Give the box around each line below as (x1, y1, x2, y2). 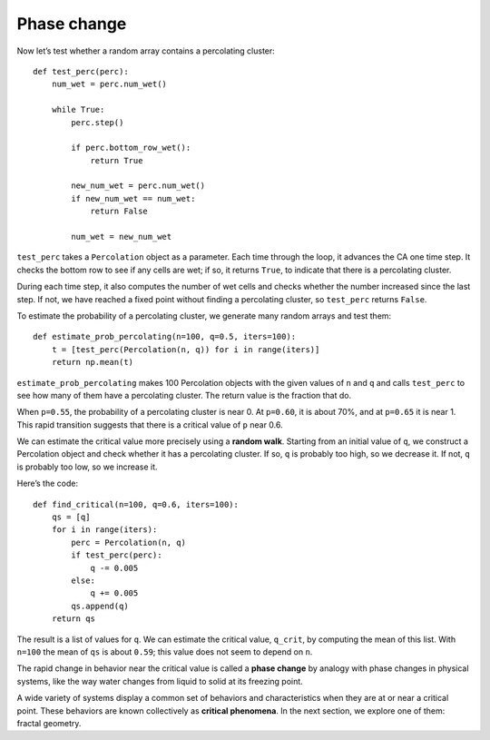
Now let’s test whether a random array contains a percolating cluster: (16, 45, 276, 56)
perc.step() (71, 117, 124, 127)
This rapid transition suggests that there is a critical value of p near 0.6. (16, 419, 283, 430)
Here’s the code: (16, 478, 79, 489)
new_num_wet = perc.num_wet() (71, 181, 206, 191)
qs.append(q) (71, 600, 129, 611)
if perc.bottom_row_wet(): (71, 143, 191, 153)
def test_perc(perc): (33, 66, 129, 76)
